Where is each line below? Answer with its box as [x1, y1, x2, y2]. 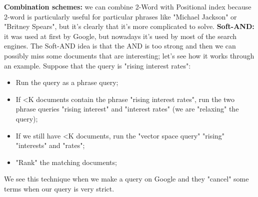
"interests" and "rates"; [15, 140, 85, 150]
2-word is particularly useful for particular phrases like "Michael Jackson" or [4, 11, 237, 21]
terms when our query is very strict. [4, 183, 114, 193]
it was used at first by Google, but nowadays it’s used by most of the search [4, 30, 237, 41]
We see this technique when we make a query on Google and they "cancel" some [4, 173, 249, 184]
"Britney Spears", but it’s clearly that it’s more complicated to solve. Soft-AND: [4, 21, 254, 31]
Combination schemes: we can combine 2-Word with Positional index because [4, 1, 251, 11]
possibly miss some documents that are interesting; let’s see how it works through [4, 50, 254, 60]
